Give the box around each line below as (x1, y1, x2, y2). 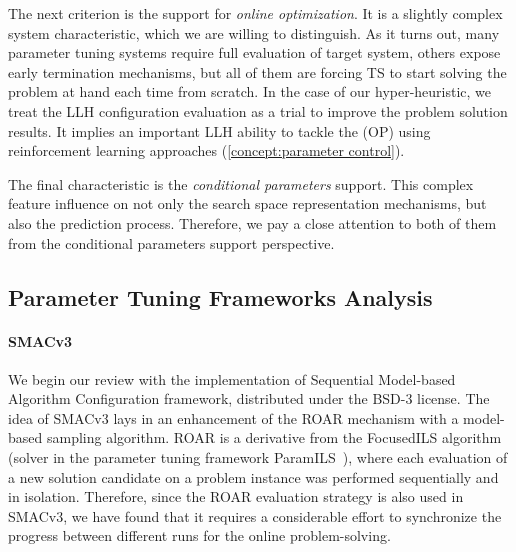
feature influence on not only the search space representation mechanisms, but (8, 193, 487, 214)
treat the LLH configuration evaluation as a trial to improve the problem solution (8, 100, 508, 121)
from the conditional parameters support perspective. (8, 232, 335, 253)
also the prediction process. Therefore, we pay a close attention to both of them (8, 212, 497, 233)
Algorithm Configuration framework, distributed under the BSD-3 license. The (8, 388, 490, 409)
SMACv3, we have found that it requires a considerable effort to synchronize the (8, 505, 502, 526)
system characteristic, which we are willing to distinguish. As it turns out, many (8, 22, 500, 43)
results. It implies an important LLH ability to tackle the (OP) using (8, 120, 431, 141)
